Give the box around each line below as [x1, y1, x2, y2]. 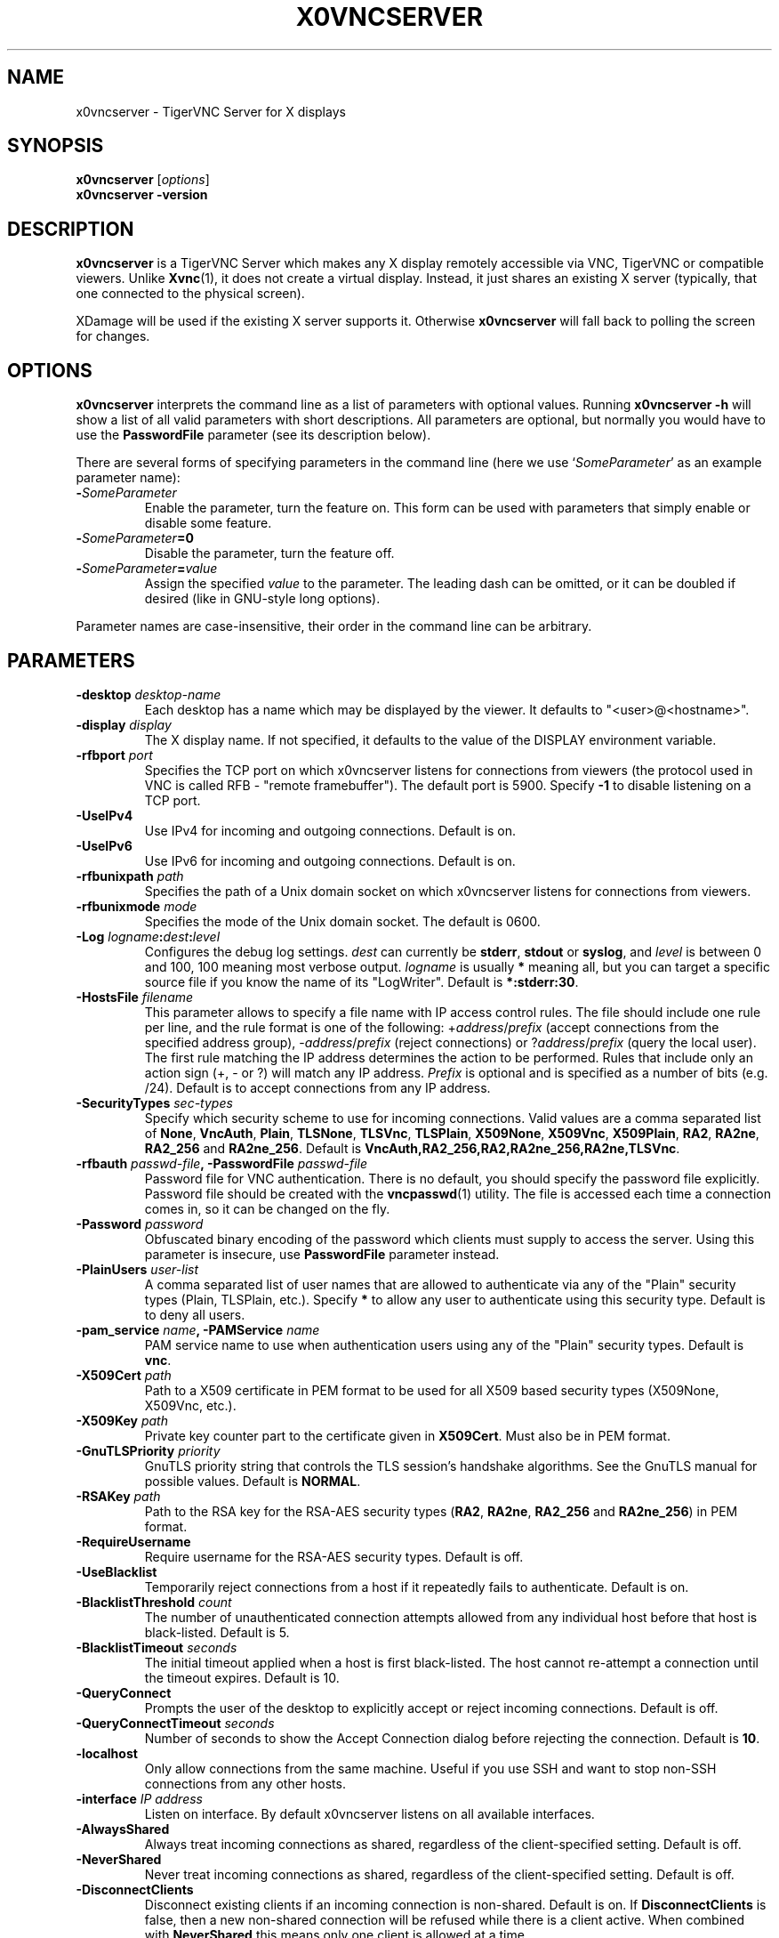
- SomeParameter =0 [76, 530, 194, 546]
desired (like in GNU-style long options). [144, 591, 381, 607]
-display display [76, 716, 172, 732]
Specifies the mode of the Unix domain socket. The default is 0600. [144, 913, 541, 929]
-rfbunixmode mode [76, 898, 197, 914]
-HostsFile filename [76, 989, 194, 1005]
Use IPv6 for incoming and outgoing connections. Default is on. [144, 852, 516, 868]
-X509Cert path [76, 1367, 172, 1383]
